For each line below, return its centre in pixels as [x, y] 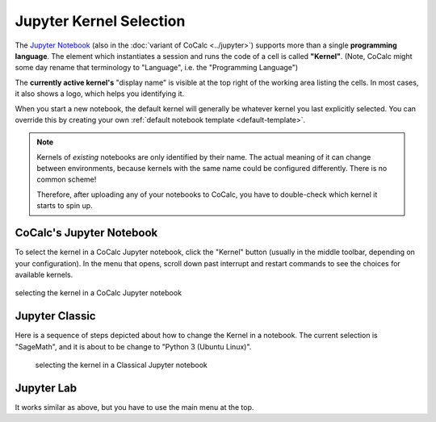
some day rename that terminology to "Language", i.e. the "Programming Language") [157, 68]
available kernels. [44, 274]
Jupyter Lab [46, 388]
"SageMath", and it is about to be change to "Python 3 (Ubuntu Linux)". [133, 346]
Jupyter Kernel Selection [100, 21]
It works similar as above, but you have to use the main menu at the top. [134, 407]
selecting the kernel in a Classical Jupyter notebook [121, 365]
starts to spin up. [65, 206]
